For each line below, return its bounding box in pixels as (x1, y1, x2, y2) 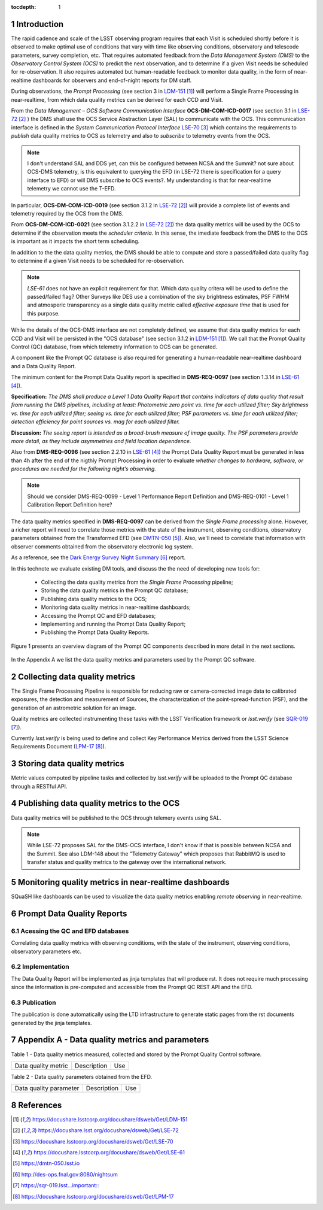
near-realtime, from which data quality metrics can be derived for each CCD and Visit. (11, 96, 224, 103)
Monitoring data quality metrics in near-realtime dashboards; (41, 604, 191, 611)
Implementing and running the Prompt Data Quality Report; (41, 620, 186, 627)
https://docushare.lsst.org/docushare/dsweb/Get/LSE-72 (38, 1127, 179, 1134)
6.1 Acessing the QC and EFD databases (11, 927, 129, 935)
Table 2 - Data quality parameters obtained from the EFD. (11, 1073, 153, 1080)
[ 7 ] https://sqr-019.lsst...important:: (13, 1182, 99, 1189)
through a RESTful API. (11, 783, 68, 790)
